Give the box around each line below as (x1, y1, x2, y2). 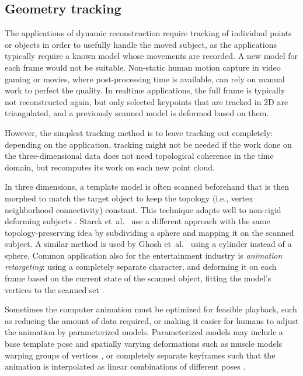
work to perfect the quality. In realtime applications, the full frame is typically (5, 84, 285, 96)
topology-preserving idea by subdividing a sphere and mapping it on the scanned (5, 226, 294, 238)
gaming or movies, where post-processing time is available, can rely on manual (5, 72, 285, 85)
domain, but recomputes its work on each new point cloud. (5, 161, 215, 173)
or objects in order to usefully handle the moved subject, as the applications (5, 38, 277, 50)
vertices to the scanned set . (5, 283, 105, 295)
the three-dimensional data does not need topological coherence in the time (5, 149, 274, 162)
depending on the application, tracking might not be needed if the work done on (5, 138, 292, 150)
